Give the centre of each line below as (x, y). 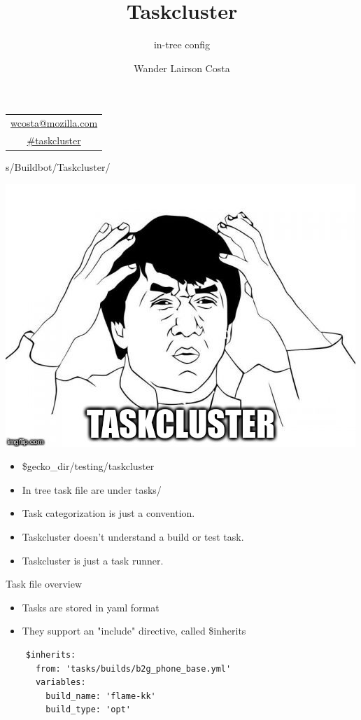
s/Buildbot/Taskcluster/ (58, 167)
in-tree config (182, 44)
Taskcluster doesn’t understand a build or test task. (133, 536)
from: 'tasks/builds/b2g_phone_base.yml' (133, 669)
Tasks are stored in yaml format (91, 607)
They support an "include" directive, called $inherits (134, 631)
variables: (61, 683)
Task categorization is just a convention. (108, 513)
